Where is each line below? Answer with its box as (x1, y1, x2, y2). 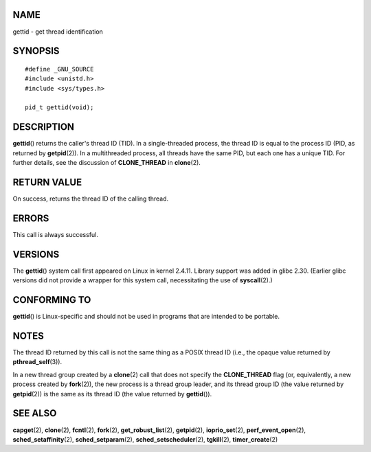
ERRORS (12, 212, 49, 224)
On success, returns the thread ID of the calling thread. (12, 194, 169, 203)
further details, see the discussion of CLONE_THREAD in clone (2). (12, 159, 201, 167)
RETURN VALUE (12, 176, 82, 188)
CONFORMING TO (12, 294, 91, 306)
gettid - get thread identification (12, 27, 103, 36)
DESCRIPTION (12, 121, 75, 133)
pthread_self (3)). (12, 358, 62, 366)
